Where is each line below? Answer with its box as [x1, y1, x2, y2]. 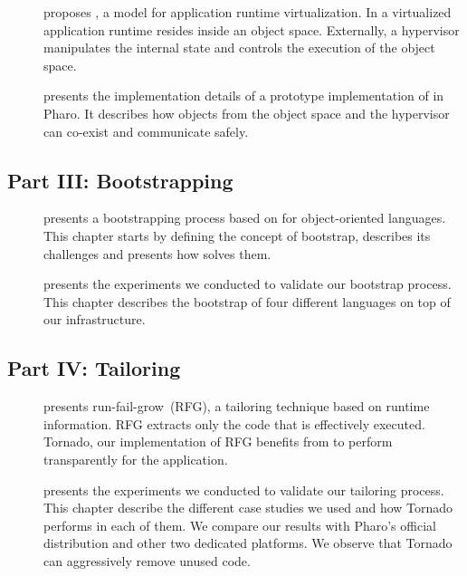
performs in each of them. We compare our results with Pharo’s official [43, 515, 436, 534]
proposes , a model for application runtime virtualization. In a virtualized [43, 3, 452, 21]
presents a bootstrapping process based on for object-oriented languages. [43, 208, 446, 227]
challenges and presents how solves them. [43, 244, 272, 263]
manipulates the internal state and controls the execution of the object [43, 38, 435, 57]
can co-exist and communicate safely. [43, 121, 249, 140]
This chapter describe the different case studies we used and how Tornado [43, 498, 453, 517]
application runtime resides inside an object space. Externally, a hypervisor [43, 20, 460, 39]
